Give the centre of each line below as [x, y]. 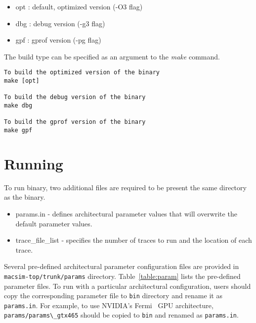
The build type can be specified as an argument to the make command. [112, 56]
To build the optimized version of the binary [82, 73]
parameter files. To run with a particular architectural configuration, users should [128, 286]
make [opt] [22, 81]
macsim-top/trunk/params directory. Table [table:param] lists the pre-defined [122, 276]
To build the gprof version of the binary [75, 122]
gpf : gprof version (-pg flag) [58, 40]
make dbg [18, 106]
